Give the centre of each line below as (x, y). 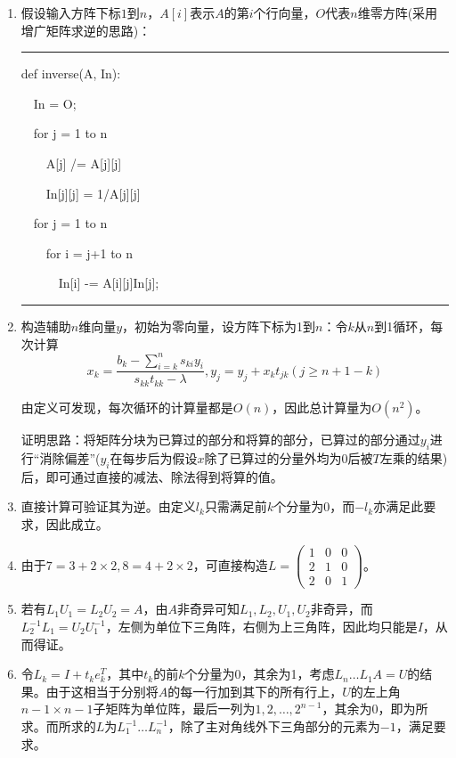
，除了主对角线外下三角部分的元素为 (274, 726)
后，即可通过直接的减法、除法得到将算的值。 (152, 476)
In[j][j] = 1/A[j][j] (93, 193)
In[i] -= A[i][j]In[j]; (109, 283)
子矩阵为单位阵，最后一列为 (174, 709)
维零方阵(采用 (398, 12)
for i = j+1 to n (90, 253)
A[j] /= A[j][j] (84, 163)
